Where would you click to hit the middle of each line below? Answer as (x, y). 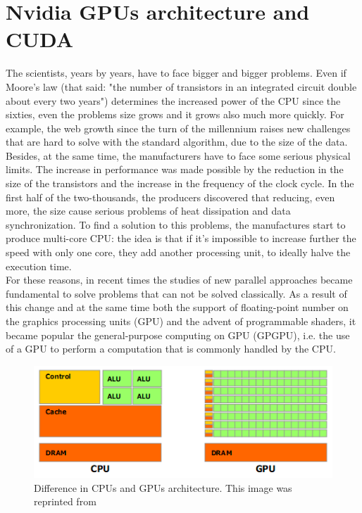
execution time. (39, 266)
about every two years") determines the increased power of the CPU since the (173, 100)
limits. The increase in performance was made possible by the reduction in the (175, 169)
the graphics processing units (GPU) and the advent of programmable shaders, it (181, 321)
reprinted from (65, 501)
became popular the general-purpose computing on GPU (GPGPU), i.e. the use (178, 335)
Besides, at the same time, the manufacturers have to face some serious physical (178, 155)
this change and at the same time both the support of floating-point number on (177, 307)
